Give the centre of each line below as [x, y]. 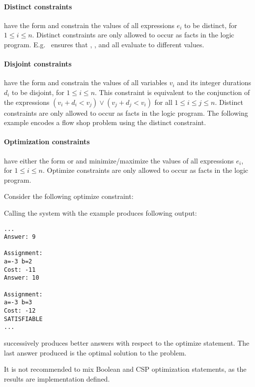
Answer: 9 [20, 237]
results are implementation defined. [57, 378]
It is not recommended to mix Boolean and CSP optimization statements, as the [125, 369]
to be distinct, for [211, 25]
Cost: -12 [20, 311]
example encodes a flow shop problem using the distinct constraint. [105, 122]
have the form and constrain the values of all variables [86, 82]
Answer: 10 [22, 278]
